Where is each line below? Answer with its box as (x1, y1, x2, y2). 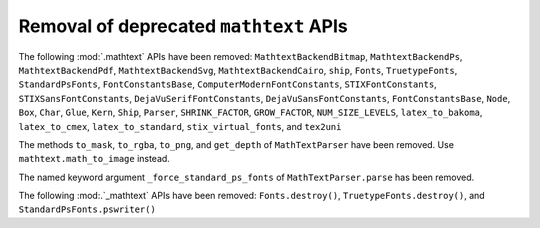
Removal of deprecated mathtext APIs (18, 15, 349, 37)
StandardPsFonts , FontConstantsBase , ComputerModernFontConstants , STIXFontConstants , (18, 78, 437, 90)
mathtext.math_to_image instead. (18, 153, 170, 165)
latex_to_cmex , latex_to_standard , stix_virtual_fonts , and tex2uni (18, 120, 342, 132)
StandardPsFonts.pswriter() (18, 204, 157, 215)
